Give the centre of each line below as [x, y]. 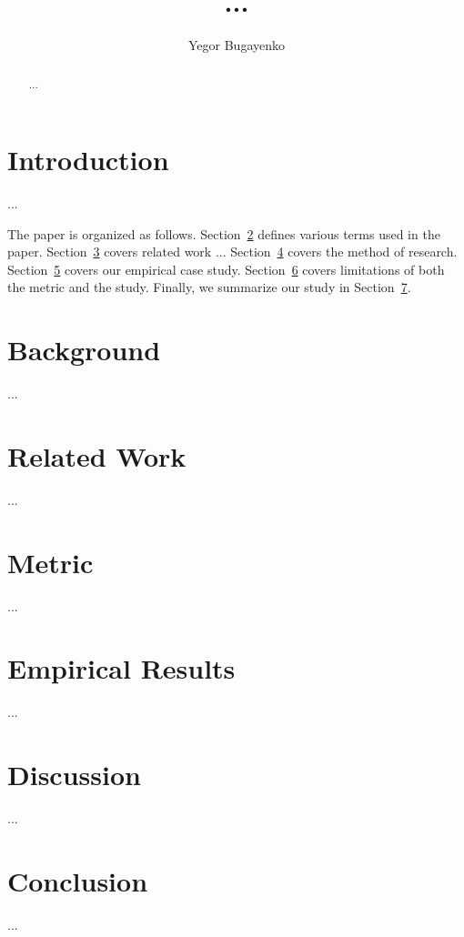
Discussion [74, 775]
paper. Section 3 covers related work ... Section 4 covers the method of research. [232, 252]
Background [84, 350]
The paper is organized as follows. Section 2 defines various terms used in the [224, 233]
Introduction [88, 160]
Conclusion [78, 880]
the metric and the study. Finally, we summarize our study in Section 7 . [209, 287]
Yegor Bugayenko [236, 45]
